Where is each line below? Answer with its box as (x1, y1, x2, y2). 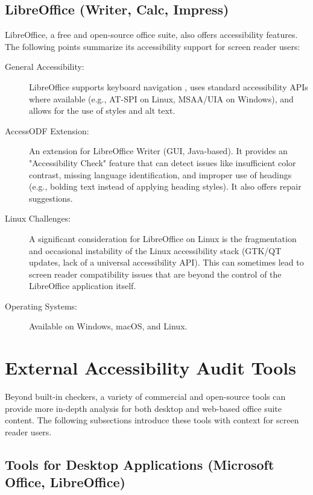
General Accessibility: (5, 60, 84, 73)
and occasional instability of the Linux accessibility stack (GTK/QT (29, 244, 282, 257)
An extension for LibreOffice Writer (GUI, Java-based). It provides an (29, 145, 288, 157)
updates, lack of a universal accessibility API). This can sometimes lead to (29, 256, 304, 269)
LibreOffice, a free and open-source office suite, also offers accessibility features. (5, 28, 298, 41)
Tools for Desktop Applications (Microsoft (5, 455, 274, 473)
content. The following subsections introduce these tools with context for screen (5, 414, 299, 426)
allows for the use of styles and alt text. (29, 104, 175, 117)
